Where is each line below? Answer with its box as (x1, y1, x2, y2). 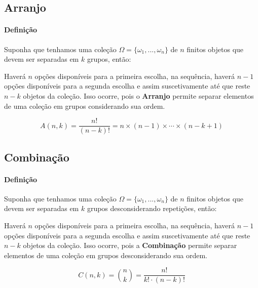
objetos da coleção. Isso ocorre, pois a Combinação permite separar (23, 240, 237, 251)
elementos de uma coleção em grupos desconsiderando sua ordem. (4, 250, 208, 260)
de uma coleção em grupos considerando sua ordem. (4, 100, 165, 111)
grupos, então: (87, 54, 131, 64)
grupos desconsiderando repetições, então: (87, 203, 217, 214)
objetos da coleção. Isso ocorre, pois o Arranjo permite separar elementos (23, 90, 254, 101)
